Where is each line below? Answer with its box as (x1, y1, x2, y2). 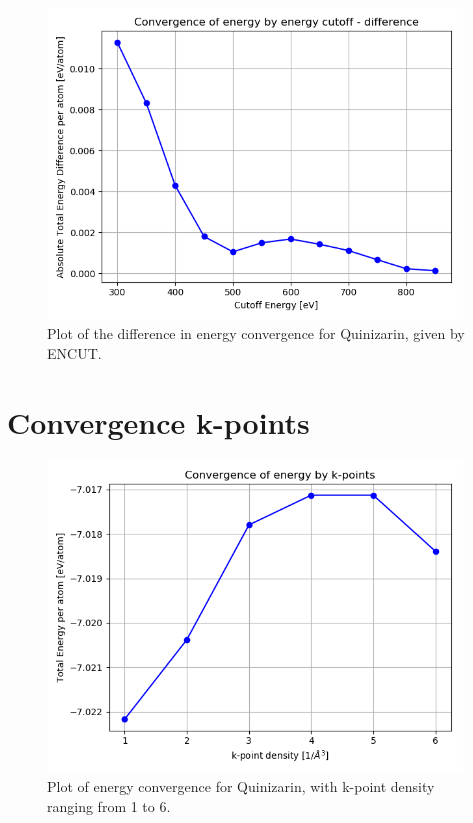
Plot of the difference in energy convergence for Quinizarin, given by (47, 323, 465, 344)
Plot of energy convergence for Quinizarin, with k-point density (47, 776, 435, 797)
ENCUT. (47, 342, 102, 363)
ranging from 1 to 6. (47, 795, 171, 816)
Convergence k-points (7, 401, 310, 442)
